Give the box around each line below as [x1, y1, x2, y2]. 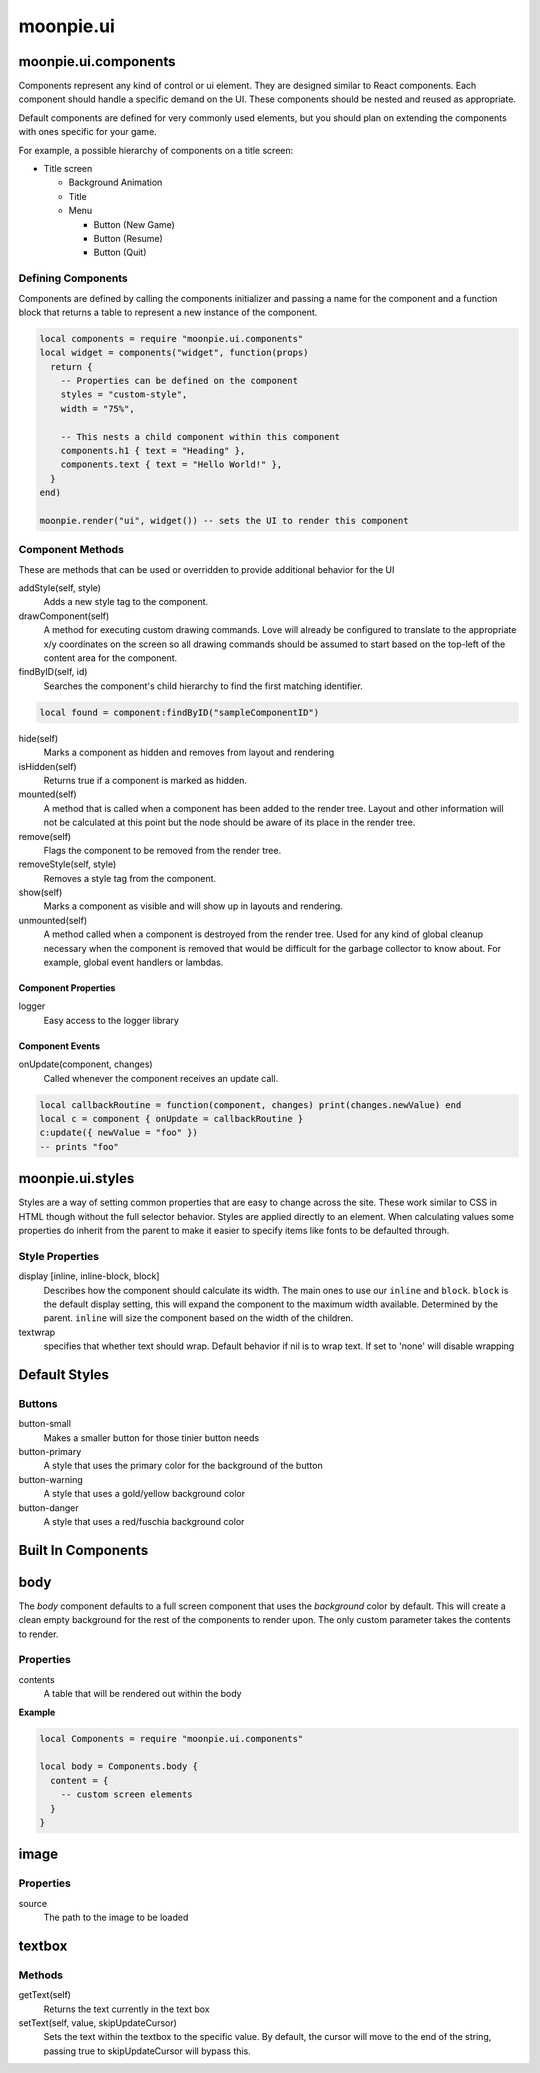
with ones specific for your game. [18, 126, 157, 138]
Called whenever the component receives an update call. [43, 1072, 279, 1084]
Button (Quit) [93, 246, 147, 259]
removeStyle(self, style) [18, 858, 117, 870]
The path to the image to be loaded [43, 1911, 189, 1924]
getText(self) [18, 1989, 72, 2001]
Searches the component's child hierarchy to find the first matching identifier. [43, 680, 364, 692]
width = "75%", [60, 403, 135, 414]
